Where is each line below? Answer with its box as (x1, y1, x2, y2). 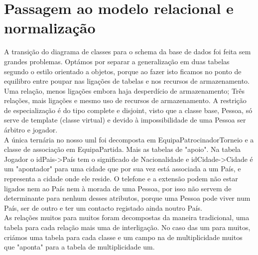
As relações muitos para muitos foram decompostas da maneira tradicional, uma (4, 212, 250, 223)
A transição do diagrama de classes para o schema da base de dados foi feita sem (4, 46, 251, 57)
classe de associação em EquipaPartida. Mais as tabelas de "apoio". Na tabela (4, 144, 241, 154)
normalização (4, 17, 96, 38)
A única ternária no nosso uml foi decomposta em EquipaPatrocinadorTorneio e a (4, 134, 254, 144)
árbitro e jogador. (4, 125, 58, 135)
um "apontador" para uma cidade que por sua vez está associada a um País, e (4, 163, 241, 174)
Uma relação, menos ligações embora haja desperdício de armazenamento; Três (4, 85, 245, 96)
